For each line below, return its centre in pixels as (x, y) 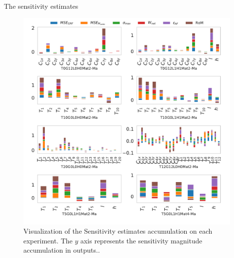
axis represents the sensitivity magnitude (141, 240)
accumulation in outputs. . (62, 250)
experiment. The (48, 240)
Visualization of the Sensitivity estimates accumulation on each (118, 231)
